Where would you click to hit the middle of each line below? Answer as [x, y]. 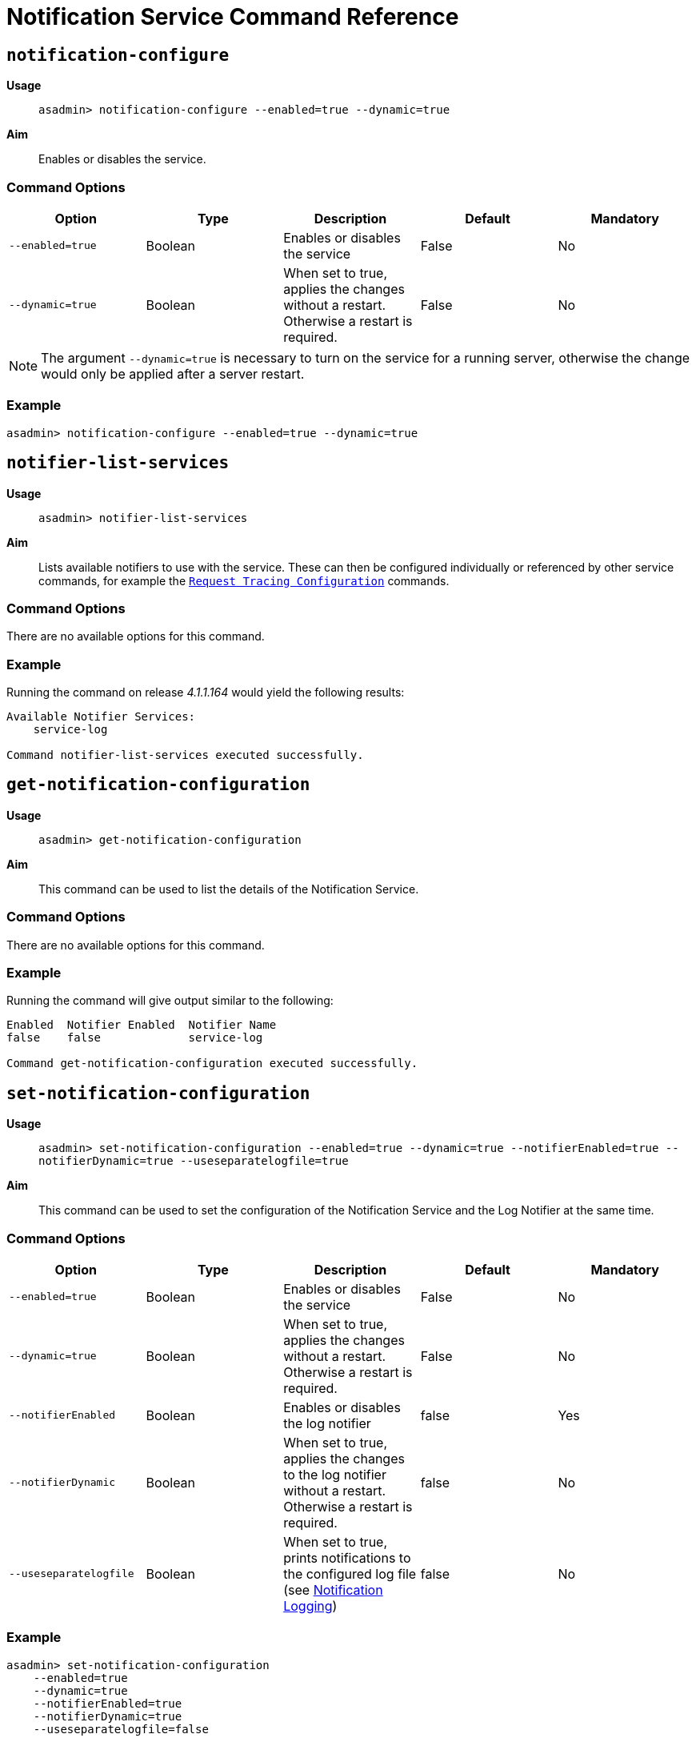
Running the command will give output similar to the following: [170, 1001]
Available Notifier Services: [101, 717]
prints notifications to [347, 1557]
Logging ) [310, 1606]
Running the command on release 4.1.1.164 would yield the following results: [206, 692]
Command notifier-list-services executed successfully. [185, 755]
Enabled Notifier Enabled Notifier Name [142, 1025]
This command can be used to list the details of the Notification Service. [229, 889]
